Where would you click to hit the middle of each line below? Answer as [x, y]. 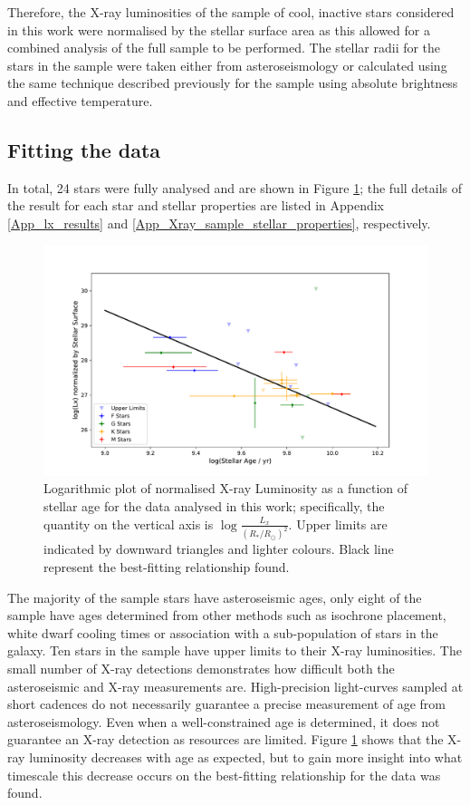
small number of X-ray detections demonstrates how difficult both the [201, 668]
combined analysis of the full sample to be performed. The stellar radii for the [224, 48]
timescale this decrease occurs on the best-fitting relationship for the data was [224, 775]
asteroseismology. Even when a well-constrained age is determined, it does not [224, 721]
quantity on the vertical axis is [129, 524]
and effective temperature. [80, 100]
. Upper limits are [338, 524]
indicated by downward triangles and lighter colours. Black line [219, 549]
